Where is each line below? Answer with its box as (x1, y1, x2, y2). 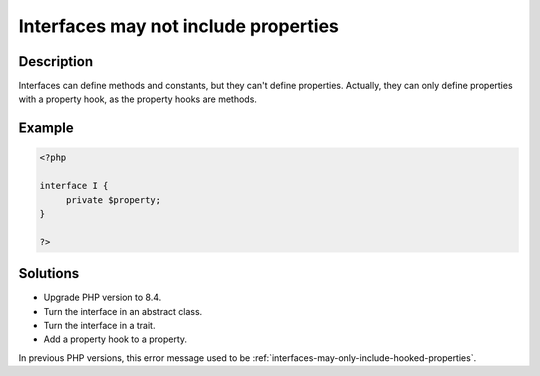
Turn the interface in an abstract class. (43, 305, 203, 317)
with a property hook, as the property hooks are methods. (18, 93, 257, 105)
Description (18, 53, 94, 70)
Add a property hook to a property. (43, 333, 188, 345)
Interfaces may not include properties (18, 15, 340, 37)
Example (18, 120, 74, 137)
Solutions (18, 265, 80, 282)
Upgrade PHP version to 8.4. (43, 291, 162, 304)
